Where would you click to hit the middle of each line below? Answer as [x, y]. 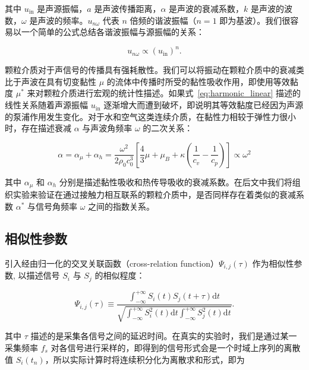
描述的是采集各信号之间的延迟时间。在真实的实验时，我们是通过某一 [164, 336]
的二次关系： [168, 128]
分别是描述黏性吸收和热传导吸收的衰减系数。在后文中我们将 [176, 181]
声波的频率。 [63, 20]
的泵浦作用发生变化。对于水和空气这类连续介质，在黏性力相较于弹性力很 [146, 116]
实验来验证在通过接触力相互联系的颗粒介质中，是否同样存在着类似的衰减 [154, 195]
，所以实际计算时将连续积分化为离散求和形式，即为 [145, 359]
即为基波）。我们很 [255, 20]
